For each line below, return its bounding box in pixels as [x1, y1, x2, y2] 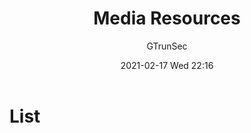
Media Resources [93, 7, 241, 30]
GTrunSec [146, 40, 188, 52]
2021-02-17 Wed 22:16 [120, 59, 214, 71]
